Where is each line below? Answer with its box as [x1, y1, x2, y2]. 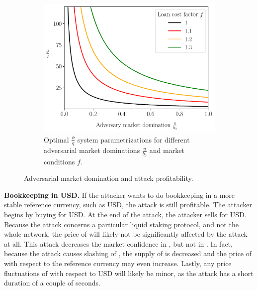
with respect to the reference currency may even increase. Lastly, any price [4, 258, 232, 268]
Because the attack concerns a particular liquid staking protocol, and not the [4, 219, 239, 229]
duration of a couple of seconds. [4, 278, 100, 288]
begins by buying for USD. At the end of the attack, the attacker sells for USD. [4, 209, 247, 219]
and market [149, 145, 184, 155]
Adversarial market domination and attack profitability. [24, 173, 193, 183]
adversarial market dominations [44, 145, 140, 155]
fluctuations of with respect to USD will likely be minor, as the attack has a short [4, 268, 254, 278]
